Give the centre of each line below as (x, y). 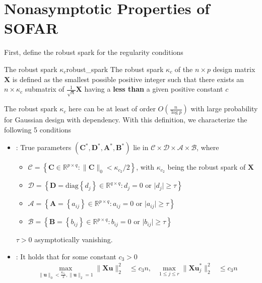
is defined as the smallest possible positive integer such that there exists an (128, 79)
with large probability (224, 109)
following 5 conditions (38, 129)
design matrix (234, 69)
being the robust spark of (207, 167)
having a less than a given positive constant (154, 89)
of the (184, 69)
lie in (141, 147)
